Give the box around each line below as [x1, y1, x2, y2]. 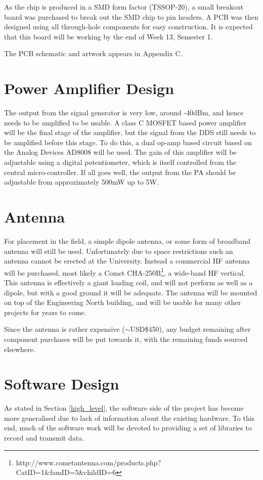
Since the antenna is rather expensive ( [4, 324, 125, 334]
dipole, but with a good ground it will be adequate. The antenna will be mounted [4, 287, 257, 297]
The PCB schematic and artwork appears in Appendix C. [4, 48, 183, 59]
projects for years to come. [4, 307, 86, 317]
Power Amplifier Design [4, 78, 174, 99]
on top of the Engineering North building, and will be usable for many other [4, 297, 241, 308]
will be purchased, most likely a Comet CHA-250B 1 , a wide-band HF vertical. [4, 266, 245, 278]
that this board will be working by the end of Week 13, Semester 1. [4, 31, 213, 41]
